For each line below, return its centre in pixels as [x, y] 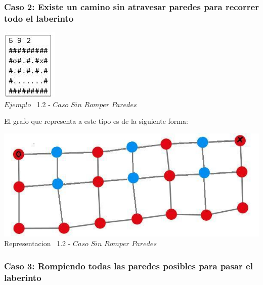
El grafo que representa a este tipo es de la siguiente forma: [96, 121]
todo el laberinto [39, 18]
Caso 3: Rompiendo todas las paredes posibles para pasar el [128, 266]
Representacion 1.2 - [37, 243]
